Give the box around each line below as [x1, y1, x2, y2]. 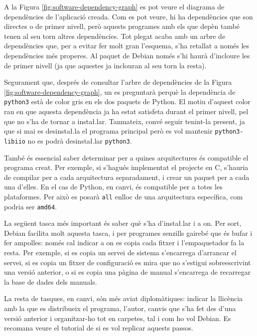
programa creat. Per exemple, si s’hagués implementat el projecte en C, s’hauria [4, 162, 249, 172]
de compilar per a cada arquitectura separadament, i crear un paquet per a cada [4, 171, 250, 182]
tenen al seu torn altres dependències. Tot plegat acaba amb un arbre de [4, 30, 226, 41]
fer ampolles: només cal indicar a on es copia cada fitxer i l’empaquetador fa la [4, 237, 245, 248]
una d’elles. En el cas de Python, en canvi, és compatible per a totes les [4, 181, 223, 192]
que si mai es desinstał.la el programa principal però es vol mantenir [4, 126, 213, 136]
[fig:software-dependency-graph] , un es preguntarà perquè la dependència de [4, 86, 236, 97]
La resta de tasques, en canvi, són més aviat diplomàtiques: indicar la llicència [4, 293, 243, 304]
